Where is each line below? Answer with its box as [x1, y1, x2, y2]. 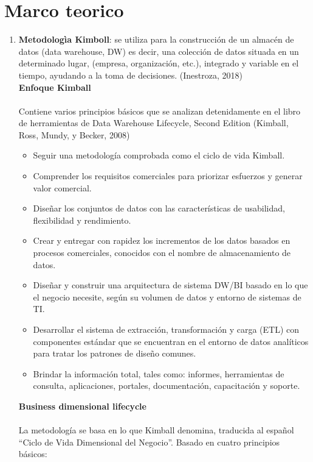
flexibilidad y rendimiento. [33, 213, 131, 226]
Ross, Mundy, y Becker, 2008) [18, 128, 130, 141]
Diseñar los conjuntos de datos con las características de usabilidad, [33, 202, 285, 215]
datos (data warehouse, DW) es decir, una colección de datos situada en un [18, 44, 299, 57]
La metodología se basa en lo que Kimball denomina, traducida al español [18, 424, 294, 436]
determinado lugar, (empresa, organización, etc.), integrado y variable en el [18, 57, 299, 69]
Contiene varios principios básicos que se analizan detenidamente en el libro [18, 104, 301, 117]
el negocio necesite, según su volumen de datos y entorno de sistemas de [33, 290, 301, 303]
